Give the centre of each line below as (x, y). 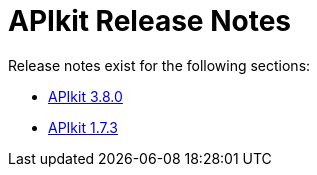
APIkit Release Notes (149, 21)
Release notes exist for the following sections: (159, 65)
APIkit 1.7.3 (83, 127)
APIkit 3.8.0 (85, 96)
